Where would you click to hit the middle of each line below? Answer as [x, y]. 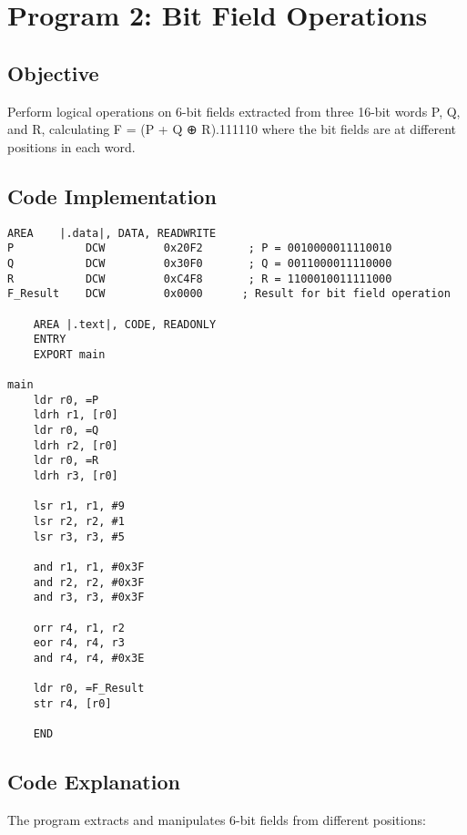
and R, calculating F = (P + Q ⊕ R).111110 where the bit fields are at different [232, 129]
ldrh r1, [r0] [76, 415]
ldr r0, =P [66, 400]
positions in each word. [71, 146]
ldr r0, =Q [66, 431]
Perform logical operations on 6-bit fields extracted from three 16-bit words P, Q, [234, 111]
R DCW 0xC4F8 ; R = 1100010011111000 [200, 278]
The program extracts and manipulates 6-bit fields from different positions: [217, 820]
